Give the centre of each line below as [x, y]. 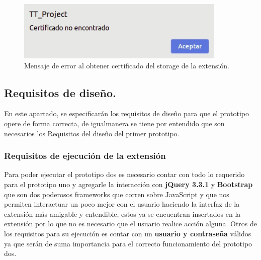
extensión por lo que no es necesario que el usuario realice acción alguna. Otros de [130, 224]
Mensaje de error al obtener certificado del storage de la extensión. [127, 65]
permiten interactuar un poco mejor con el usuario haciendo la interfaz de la [122, 204]
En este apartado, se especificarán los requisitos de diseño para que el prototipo [127, 113]
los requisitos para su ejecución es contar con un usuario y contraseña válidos [128, 233]
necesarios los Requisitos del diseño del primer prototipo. [92, 133]
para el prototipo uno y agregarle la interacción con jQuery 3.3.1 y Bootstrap [128, 184]
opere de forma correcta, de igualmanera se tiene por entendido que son [114, 123]
